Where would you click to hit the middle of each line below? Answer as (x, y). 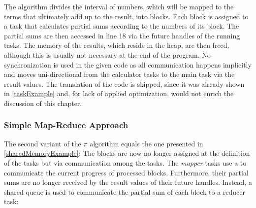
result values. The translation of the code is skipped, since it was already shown (124, 84)
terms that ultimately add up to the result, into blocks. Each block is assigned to (126, 16)
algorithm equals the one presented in (146, 143)
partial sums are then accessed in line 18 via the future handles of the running (122, 35)
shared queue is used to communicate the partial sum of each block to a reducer (125, 191)
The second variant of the (43, 143)
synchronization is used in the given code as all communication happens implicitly (128, 64)
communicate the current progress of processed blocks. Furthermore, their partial (126, 172)
